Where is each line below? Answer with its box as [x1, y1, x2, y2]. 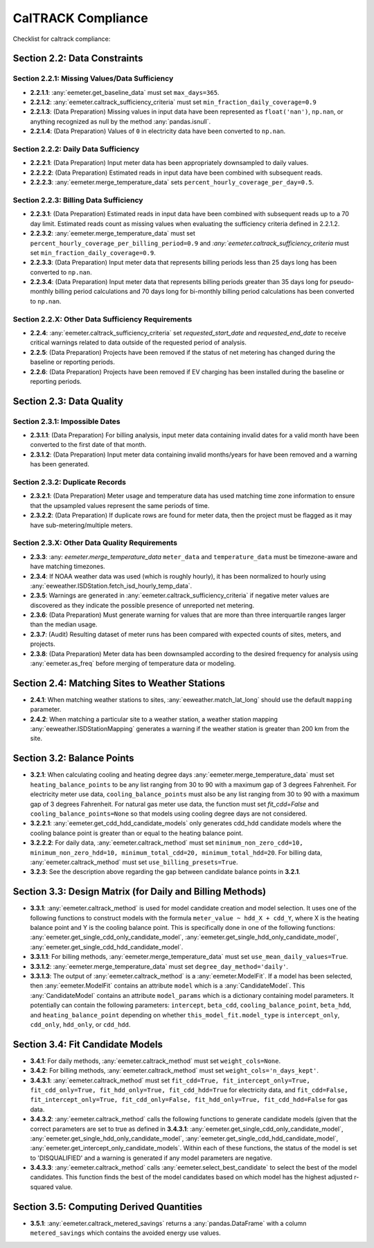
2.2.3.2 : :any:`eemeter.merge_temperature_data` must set [30, 229, 195, 238]
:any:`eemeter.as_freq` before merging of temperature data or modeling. [30, 659, 236, 668]
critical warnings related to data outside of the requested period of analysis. [30, 338, 247, 346]
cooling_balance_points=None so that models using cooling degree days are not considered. [30, 809, 308, 818]
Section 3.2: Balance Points [12, 753, 134, 764]
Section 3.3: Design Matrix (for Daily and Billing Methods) [12, 886, 267, 897]
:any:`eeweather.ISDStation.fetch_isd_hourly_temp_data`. [30, 581, 193, 590]
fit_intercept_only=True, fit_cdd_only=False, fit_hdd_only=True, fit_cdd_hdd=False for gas [30, 1096, 348, 1104]
